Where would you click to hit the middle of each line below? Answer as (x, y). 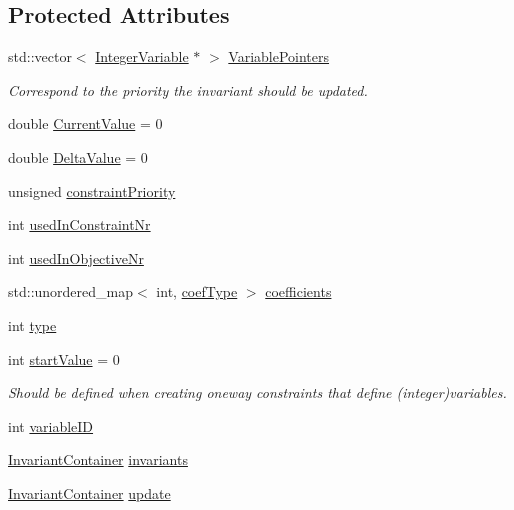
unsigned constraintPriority (92, 190)
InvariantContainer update (89, 492)
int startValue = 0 (64, 358)
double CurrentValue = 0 (85, 123)
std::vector (40, 56)
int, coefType (197, 291)
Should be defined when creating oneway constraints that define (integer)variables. (257, 392)
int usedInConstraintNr (79, 224)
